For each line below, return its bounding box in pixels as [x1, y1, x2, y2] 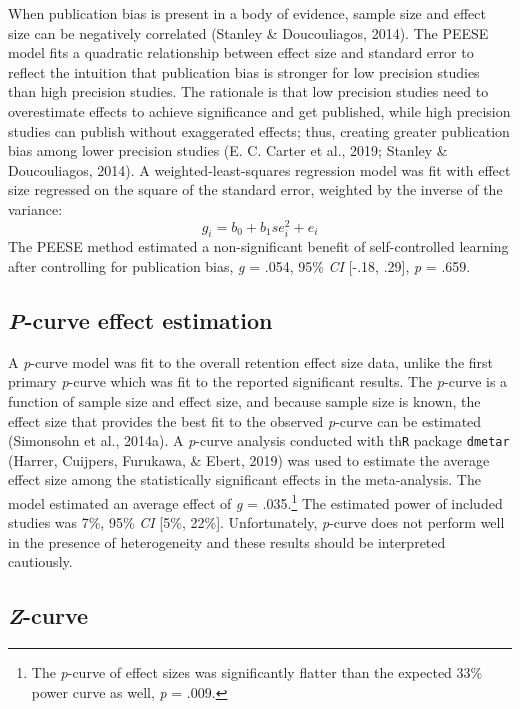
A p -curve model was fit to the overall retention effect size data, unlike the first [8, 351, 494, 372]
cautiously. [8, 551, 73, 572]
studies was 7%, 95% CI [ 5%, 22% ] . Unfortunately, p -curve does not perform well [8, 512, 505, 533]
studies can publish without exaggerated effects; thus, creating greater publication [8, 120, 510, 141]
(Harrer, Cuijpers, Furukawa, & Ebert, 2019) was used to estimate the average [8, 449, 490, 470]
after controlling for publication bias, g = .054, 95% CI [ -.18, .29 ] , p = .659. [8, 256, 471, 276]
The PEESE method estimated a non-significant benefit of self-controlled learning [8, 236, 509, 257]
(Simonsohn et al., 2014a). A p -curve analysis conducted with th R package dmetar [8, 430, 510, 451]
